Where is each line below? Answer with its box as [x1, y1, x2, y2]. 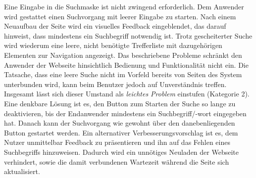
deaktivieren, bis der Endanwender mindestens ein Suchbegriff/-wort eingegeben [4, 108, 247, 118]
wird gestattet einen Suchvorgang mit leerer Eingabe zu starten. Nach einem [4, 11, 236, 21]
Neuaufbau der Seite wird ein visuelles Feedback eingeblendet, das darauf [4, 21, 226, 31]
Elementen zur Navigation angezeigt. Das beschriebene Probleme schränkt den [4, 49, 242, 60]
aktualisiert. [4, 166, 40, 177]
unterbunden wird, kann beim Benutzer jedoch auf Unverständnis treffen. [4, 79, 227, 89]
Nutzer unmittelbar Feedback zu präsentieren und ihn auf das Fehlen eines [4, 137, 230, 147]
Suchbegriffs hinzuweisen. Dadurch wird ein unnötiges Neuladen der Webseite [4, 146, 239, 157]
